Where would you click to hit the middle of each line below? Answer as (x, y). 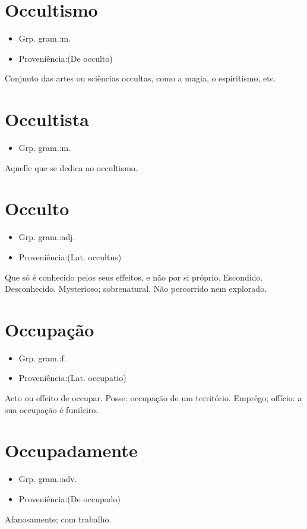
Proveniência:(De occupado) (69, 498)
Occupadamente (71, 450)
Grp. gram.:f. (42, 358)
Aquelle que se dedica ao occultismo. (71, 167)
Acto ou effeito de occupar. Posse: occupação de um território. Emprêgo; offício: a (153, 398)
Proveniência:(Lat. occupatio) (72, 378)
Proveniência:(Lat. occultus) (70, 256)
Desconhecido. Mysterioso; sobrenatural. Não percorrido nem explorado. (136, 289)
